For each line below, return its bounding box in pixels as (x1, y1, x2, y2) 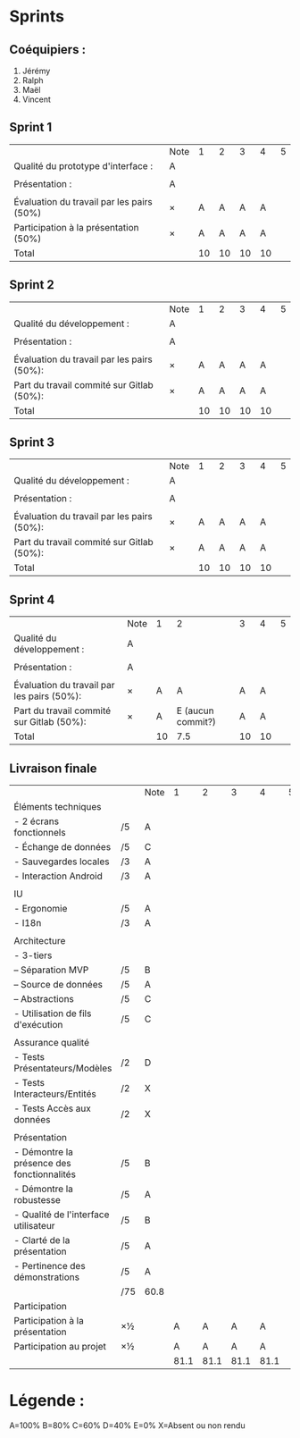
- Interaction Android (13, 870, 103, 882)
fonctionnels (13, 827, 66, 839)
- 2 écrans (13, 815, 60, 828)
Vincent (21, 94, 52, 105)
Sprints (9, 6, 65, 27)
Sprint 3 (9, 435, 55, 450)
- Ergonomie (13, 903, 68, 915)
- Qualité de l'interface (13, 1208, 110, 1221)
